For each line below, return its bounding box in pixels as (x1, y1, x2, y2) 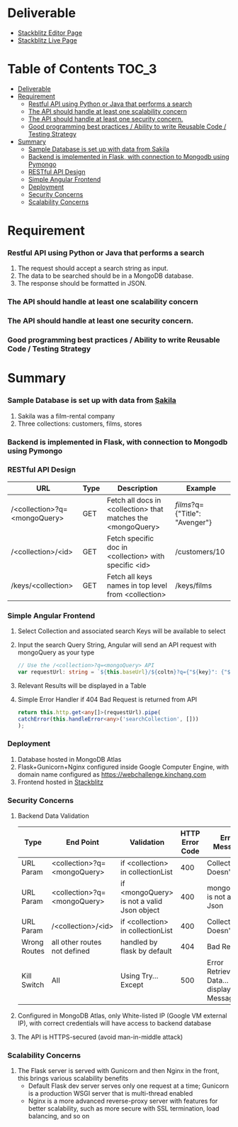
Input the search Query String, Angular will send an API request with (17, 641, 217, 649)
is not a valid (120, 897, 163, 907)
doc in (106, 542, 127, 552)
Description (117, 483, 158, 493)
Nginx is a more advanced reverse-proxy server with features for (28, 1096, 218, 1106)
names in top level (106, 581, 168, 591)
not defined (51, 947, 90, 956)
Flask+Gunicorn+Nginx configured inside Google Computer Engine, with (17, 762, 229, 771)
